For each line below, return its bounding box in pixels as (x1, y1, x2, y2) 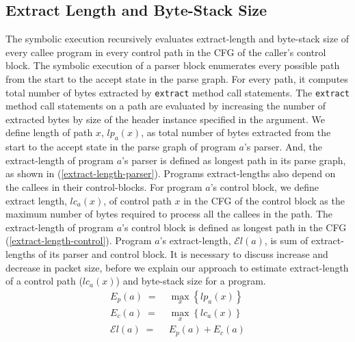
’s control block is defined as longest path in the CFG (122, 220, 347, 234)
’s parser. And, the (244, 140, 323, 154)
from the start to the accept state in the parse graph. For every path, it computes (5, 71, 348, 85)
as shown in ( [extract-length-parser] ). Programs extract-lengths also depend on (5, 166, 336, 181)
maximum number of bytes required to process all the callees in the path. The (5, 207, 332, 221)
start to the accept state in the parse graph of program (5, 140, 236, 154)
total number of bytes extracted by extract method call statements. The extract (5, 85, 350, 99)
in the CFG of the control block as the (183, 193, 345, 207)
